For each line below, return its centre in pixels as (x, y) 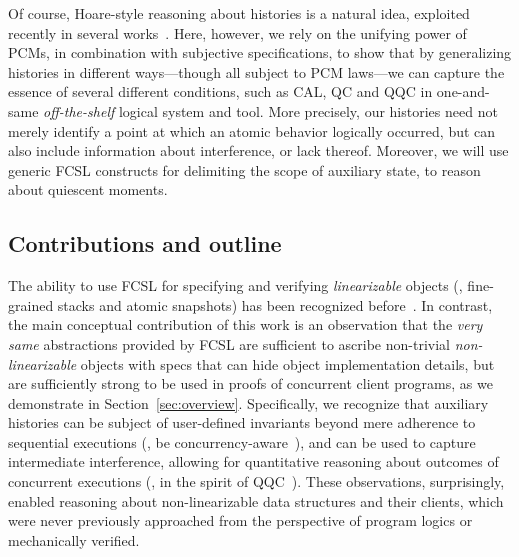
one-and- (463, 91)
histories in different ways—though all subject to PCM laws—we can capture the (256, 71)
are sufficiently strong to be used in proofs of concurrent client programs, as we (250, 383)
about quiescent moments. (88, 189)
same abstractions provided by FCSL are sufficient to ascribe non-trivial (229, 343)
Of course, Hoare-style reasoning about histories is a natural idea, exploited (239, 13)
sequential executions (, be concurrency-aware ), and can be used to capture (242, 441)
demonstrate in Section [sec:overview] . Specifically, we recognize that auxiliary (248, 402)
